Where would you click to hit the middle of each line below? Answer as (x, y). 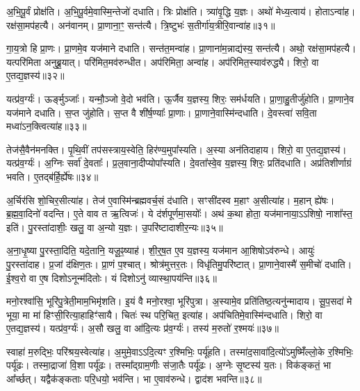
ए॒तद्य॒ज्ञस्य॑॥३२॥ (35, 75)
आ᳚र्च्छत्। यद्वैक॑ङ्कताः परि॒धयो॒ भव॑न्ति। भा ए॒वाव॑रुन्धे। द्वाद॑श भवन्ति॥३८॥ (134, 379)
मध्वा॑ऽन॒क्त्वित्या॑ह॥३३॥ (47, 126)
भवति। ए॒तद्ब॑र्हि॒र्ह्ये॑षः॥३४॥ (52, 176)
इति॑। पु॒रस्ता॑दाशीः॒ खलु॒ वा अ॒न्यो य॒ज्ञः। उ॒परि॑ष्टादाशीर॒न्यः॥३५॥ (115, 227)
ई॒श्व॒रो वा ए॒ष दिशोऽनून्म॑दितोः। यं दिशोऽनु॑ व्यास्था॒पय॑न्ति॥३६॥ (112, 277)
